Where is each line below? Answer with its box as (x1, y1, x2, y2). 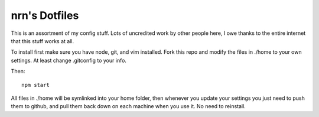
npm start (21, 82, 50, 88)
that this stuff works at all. (11, 37, 74, 44)
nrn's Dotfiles (11, 9, 79, 22)
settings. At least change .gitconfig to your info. (11, 57, 127, 64)
